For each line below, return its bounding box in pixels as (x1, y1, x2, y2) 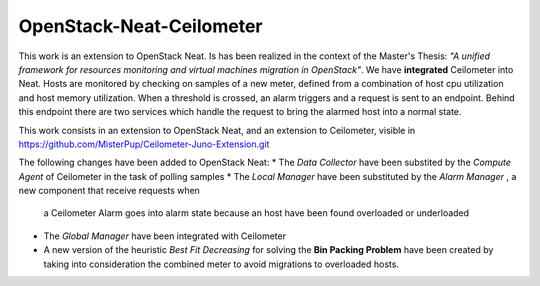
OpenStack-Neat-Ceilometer (18, 15, 263, 37)
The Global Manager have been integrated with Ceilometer (43, 230, 287, 242)
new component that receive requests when (18, 185, 200, 197)
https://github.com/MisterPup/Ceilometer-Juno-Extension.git (18, 138, 270, 150)
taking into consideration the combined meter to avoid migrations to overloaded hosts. (43, 258, 400, 270)
